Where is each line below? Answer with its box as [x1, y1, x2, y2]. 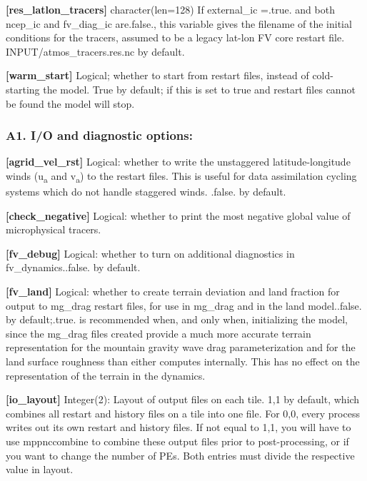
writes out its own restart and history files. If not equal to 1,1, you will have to [6, 420, 351, 435]
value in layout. [6, 462, 74, 477]
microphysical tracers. [6, 222, 101, 237]
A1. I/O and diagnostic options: [6, 126, 193, 144]
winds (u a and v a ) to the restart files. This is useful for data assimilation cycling [6, 168, 357, 185]
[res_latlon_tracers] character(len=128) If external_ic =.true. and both [6, 2, 335, 16]
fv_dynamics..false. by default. [6, 260, 141, 275]
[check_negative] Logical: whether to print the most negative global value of [6, 208, 351, 223]
